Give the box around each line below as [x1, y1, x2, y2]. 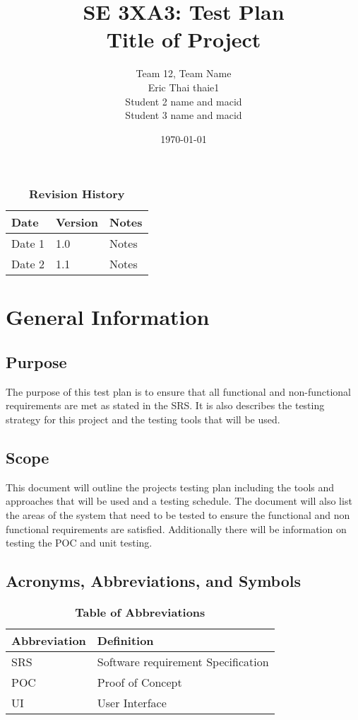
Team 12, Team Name [136, 66, 232, 81]
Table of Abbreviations [75, 604, 205, 621]
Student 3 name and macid [125, 108, 242, 122]
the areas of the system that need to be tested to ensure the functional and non [6, 508, 350, 522]
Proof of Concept [97, 674, 182, 691]
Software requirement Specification [97, 653, 269, 670]
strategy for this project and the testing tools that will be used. [6, 412, 280, 427]
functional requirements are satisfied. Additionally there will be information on [6, 521, 347, 536]
